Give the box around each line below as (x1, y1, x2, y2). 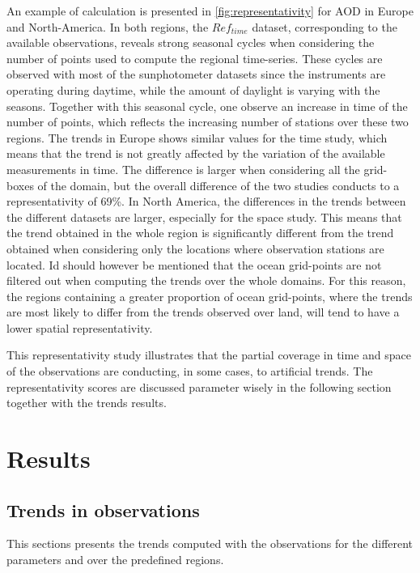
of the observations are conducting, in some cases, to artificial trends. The (6, 363, 373, 380)
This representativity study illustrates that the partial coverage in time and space (6, 346, 411, 363)
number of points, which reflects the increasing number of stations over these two (6, 113, 409, 130)
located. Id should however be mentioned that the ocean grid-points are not (6, 256, 382, 273)
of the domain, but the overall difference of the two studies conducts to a (37, 176, 400, 193)
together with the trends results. (6, 394, 167, 411)
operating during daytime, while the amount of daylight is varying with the (6, 81, 380, 98)
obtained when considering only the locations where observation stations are (6, 240, 384, 257)
